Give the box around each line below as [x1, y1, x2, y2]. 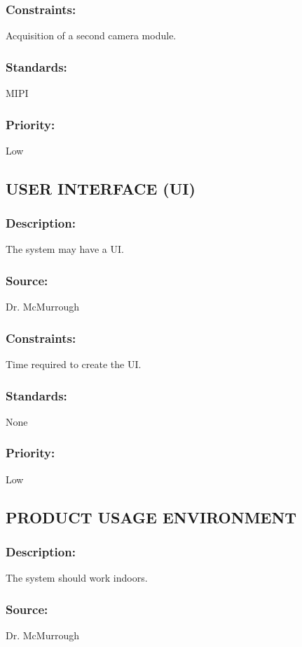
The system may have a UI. [6, 242, 124, 256]
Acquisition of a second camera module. [6, 28, 177, 43]
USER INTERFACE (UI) [6, 177, 195, 199]
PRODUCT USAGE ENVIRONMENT [6, 506, 297, 528]
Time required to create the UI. [6, 357, 142, 372]
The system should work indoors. [6, 570, 148, 585]
